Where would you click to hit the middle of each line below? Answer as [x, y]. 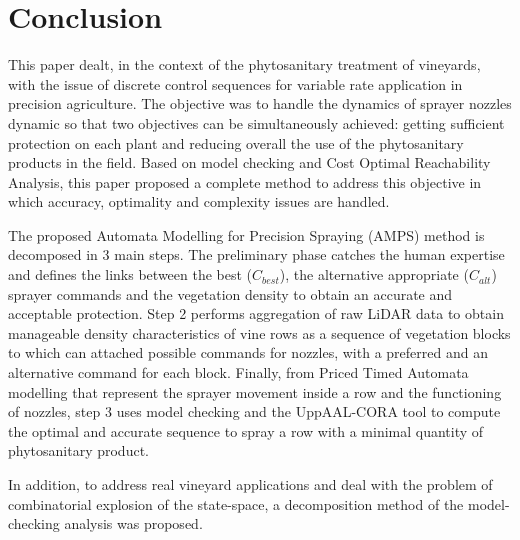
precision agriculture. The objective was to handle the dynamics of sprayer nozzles [260, 103]
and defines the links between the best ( [130, 274]
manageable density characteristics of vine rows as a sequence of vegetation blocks [259, 332]
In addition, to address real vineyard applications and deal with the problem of [250, 484]
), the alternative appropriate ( [374, 274]
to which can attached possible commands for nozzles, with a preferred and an [248, 352]
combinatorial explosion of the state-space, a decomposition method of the [236, 503]
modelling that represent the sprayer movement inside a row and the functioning [255, 391]
